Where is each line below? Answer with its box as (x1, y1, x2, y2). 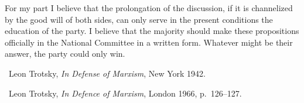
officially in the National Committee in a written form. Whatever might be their (5, 36, 293, 48)
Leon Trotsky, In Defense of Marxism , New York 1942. (8, 67, 206, 79)
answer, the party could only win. (5, 47, 125, 60)
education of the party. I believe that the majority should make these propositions (5, 25, 299, 37)
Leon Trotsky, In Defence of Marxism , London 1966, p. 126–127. (8, 87, 242, 99)
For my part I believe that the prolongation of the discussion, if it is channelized (5, 2, 293, 13)
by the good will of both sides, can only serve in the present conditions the (5, 13, 273, 25)
